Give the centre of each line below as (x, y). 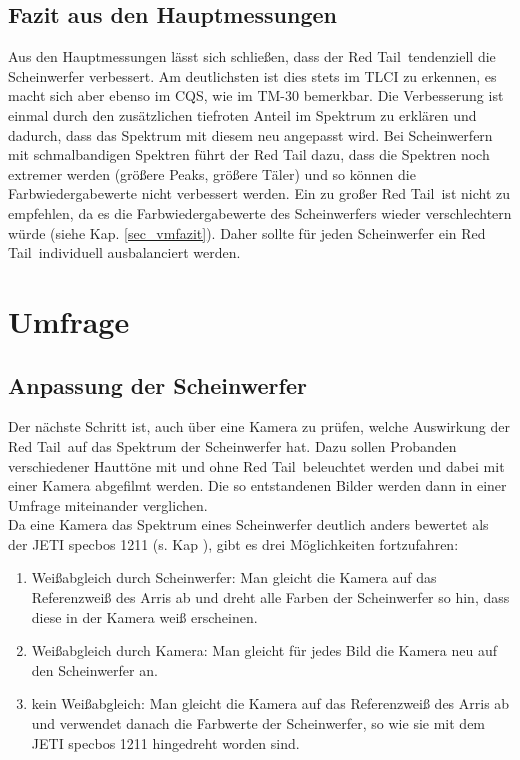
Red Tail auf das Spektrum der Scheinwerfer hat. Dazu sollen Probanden (232, 445)
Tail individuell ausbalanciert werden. (124, 252)
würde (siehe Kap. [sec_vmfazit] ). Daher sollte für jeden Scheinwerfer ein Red (247, 232)
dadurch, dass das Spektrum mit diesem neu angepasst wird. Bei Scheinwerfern (250, 134)
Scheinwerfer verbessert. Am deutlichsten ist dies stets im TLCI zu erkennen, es (252, 75)
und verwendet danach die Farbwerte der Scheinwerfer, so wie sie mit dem (258, 723)
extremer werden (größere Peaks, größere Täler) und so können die (212, 173)
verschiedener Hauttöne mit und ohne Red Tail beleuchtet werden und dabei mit (256, 465)
